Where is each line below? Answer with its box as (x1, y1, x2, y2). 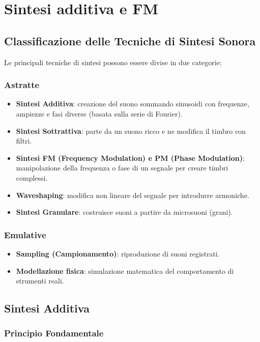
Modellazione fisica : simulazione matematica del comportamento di (16, 265, 234, 276)
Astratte (4, 78, 40, 91)
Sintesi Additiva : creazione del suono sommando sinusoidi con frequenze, (16, 98, 249, 109)
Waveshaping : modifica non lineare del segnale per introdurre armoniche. (16, 189, 249, 200)
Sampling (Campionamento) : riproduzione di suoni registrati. (16, 248, 220, 259)
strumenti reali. (16, 275, 64, 286)
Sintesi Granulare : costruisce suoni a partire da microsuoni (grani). (16, 207, 233, 217)
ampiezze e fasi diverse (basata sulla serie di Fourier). (16, 108, 183, 119)
